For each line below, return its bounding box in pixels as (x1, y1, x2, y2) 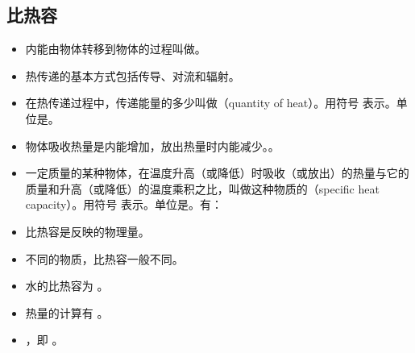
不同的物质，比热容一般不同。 (25, 250, 184, 267)
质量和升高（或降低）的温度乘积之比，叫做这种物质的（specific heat (25, 180, 380, 197)
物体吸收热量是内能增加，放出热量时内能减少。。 (25, 137, 280, 154)
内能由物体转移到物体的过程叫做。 (25, 40, 206, 57)
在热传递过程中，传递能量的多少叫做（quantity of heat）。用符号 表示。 (25, 94, 396, 111)
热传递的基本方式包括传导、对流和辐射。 (25, 67, 240, 84)
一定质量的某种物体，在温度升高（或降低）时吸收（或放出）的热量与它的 (25, 164, 409, 181)
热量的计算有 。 (25, 304, 109, 321)
